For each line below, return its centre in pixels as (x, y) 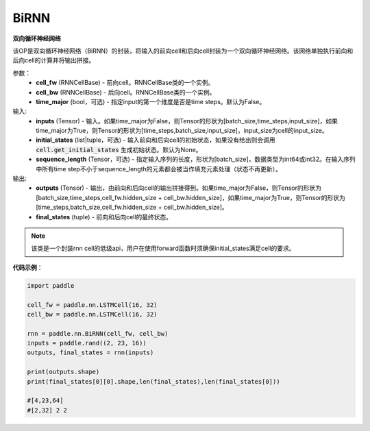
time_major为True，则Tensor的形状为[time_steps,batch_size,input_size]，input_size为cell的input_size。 (182, 131)
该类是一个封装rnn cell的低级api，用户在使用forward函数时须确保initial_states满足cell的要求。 (163, 248)
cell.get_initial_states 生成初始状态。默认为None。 (119, 149)
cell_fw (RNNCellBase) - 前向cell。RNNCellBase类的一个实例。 (125, 83)
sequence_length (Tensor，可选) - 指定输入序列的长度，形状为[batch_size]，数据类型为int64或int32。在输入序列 (196, 159)
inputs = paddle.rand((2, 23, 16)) (87, 343)
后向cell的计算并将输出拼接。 (54, 60)
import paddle (51, 285)
